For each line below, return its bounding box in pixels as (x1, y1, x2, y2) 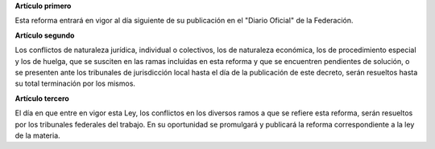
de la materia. (14, 131, 60, 140)
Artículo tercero (14, 93, 70, 103)
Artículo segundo (14, 30, 75, 40)
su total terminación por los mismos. (14, 79, 136, 88)
